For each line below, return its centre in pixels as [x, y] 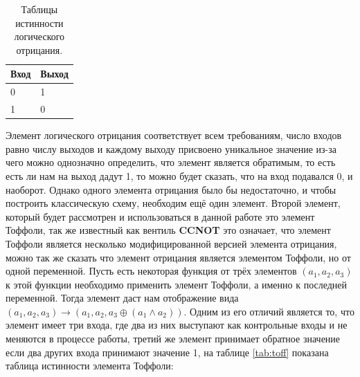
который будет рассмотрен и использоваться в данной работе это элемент [160, 216]
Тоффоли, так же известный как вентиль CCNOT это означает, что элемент [168, 230]
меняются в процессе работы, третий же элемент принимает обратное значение [173, 339]
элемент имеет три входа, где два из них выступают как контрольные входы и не [177, 325]
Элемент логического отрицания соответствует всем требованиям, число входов [174, 135]
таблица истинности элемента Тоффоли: [90, 366]
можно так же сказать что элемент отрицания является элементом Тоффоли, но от [178, 257]
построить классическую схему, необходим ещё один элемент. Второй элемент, [173, 203]
